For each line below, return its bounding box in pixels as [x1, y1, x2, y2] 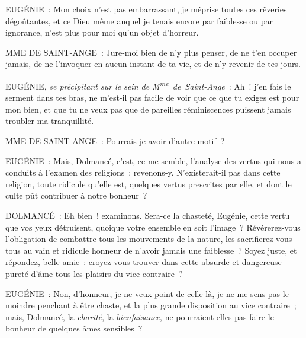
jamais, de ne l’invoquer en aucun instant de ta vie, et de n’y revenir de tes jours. [5, 58, 301, 70]
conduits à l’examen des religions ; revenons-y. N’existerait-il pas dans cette [5, 166, 281, 178]
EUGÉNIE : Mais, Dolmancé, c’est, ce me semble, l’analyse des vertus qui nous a [5, 154, 301, 167]
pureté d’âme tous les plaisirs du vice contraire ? [5, 267, 183, 279]
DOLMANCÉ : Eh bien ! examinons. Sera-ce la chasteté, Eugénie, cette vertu [5, 209, 290, 221]
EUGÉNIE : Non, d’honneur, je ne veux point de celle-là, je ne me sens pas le [5, 287, 289, 299]
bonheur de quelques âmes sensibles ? [5, 322, 143, 334]
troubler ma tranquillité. [5, 114, 94, 127]
